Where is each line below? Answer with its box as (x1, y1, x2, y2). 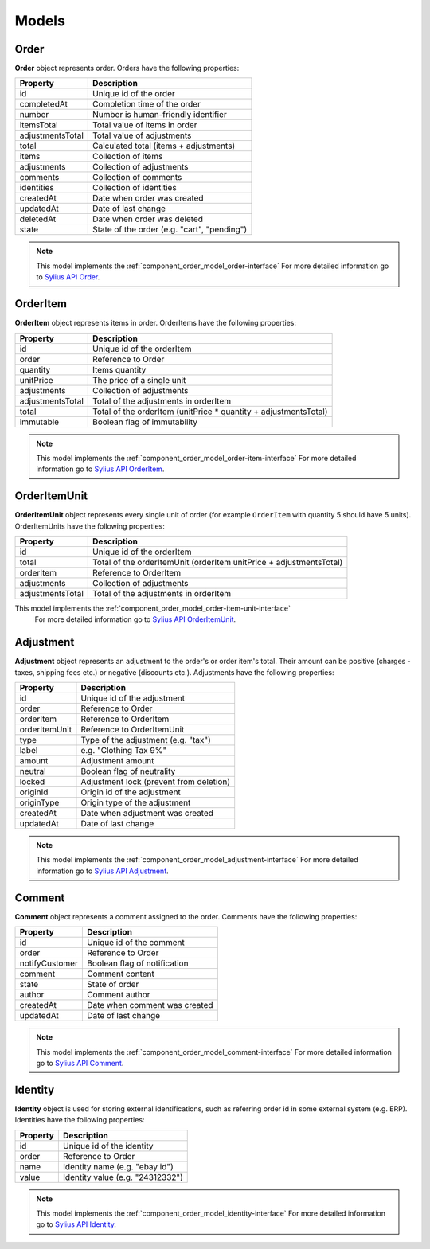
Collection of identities (92, 182, 177, 193)
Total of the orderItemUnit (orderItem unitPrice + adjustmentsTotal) (92, 557, 343, 568)
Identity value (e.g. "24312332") (62, 1171, 183, 1182)
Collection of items (92, 151, 163, 162)
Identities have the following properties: (14, 1115, 145, 1125)
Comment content (86, 968, 155, 979)
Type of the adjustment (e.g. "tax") (80, 735, 211, 746)
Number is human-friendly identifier (92, 109, 227, 120)
